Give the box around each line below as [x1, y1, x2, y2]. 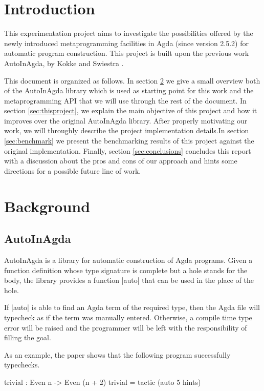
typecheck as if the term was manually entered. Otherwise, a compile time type [4, 312, 252, 322]
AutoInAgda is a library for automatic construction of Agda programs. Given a [4, 255, 253, 265]
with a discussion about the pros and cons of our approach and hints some [4, 155, 237, 166]
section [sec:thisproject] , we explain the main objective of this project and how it [4, 105, 257, 116]
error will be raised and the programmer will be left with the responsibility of [4, 322, 247, 333]
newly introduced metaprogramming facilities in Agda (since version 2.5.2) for [4, 37, 249, 48]
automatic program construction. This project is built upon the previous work [4, 48, 249, 58]
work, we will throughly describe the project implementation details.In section [4, 125, 249, 136]
